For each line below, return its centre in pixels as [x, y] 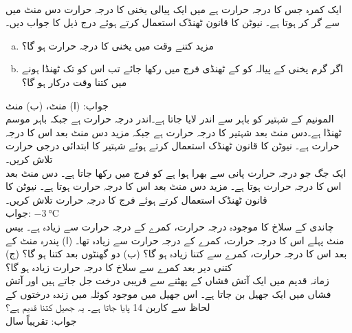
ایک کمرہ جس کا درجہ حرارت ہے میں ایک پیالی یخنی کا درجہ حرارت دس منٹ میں [174, 9]
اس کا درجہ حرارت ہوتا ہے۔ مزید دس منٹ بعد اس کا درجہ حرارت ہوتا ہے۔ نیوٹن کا [174, 186]
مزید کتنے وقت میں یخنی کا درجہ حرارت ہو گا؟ [118, 45]
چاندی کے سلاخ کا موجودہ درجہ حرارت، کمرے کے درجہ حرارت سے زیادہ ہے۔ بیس [170, 226]
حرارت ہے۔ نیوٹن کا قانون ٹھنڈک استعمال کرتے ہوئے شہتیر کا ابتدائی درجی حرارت [173, 146]
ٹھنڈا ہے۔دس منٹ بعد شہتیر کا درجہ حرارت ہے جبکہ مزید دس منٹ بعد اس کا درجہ [174, 132]
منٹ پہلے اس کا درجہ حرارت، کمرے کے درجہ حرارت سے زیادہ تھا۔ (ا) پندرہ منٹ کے [175, 240]
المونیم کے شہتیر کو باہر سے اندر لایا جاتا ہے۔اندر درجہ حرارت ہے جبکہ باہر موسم [170, 119]
